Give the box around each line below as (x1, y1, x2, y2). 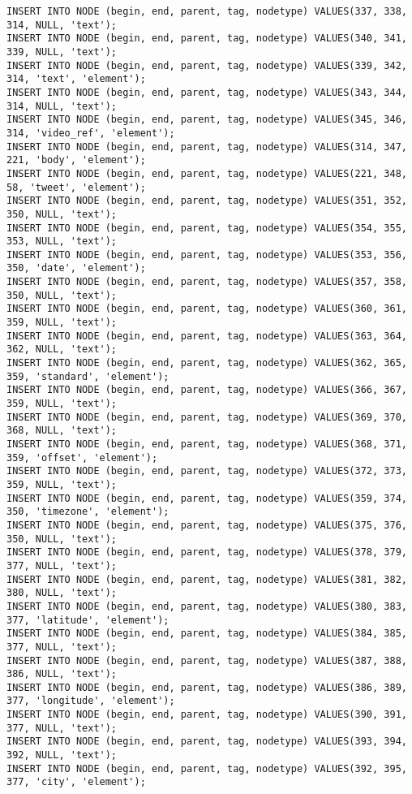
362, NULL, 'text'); (6, 343, 118, 356)
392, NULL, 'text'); (6, 749, 118, 762)
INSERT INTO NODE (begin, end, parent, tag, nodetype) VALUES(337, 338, (6, 6, 407, 17)
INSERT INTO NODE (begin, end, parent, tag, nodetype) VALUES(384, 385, (6, 628, 407, 640)
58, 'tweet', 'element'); (6, 181, 146, 193)
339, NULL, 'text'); (6, 45, 118, 58)
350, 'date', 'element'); (6, 262, 146, 274)
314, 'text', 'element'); (6, 73, 146, 85)
